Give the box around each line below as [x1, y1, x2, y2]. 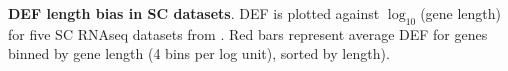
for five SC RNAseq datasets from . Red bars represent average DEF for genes [8, 23, 488, 44]
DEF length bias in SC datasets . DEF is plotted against [8, 3, 380, 23]
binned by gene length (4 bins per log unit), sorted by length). [8, 43, 390, 64]
